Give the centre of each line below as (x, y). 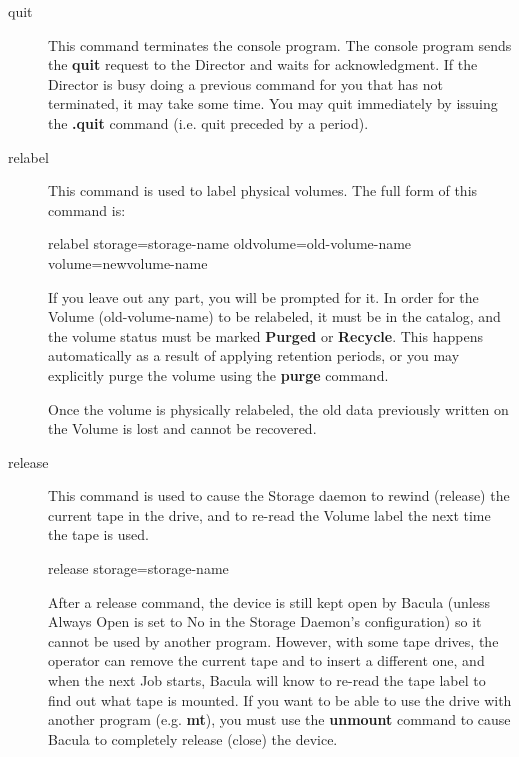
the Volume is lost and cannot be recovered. (182, 428)
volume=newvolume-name (128, 262)
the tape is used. (98, 534)
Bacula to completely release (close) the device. (193, 738)
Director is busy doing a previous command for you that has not (246, 83)
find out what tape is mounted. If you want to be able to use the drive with (280, 699)
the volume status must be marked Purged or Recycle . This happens (265, 335)
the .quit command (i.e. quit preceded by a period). (208, 122)
